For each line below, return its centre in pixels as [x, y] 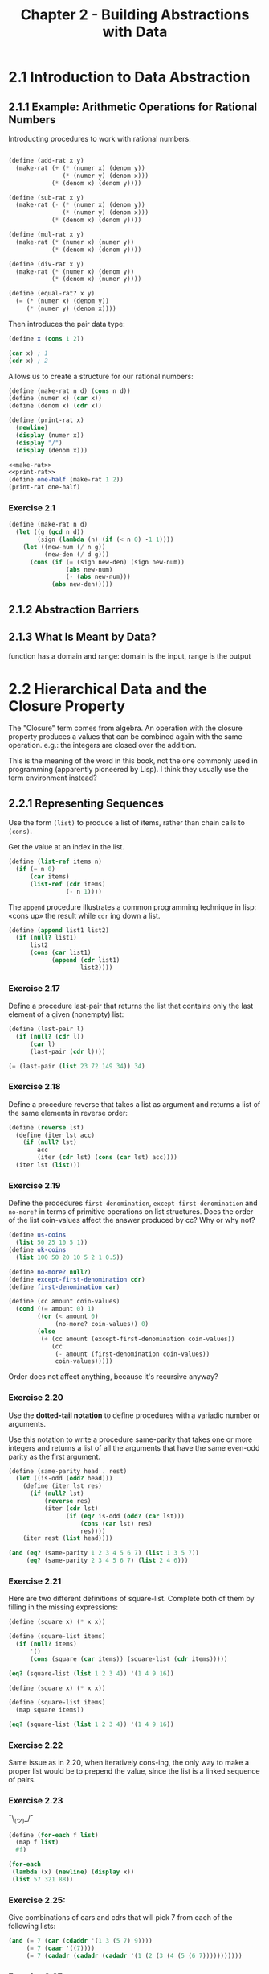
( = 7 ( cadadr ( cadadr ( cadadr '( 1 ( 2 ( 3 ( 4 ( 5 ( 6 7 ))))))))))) [134, 1955]
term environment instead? [53, 778]
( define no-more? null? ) [50, 1272]
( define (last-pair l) [46, 1029]
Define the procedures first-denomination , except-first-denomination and [133, 1203]
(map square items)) [50, 1710]
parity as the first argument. [54, 1456]
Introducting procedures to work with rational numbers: [100, 139]
